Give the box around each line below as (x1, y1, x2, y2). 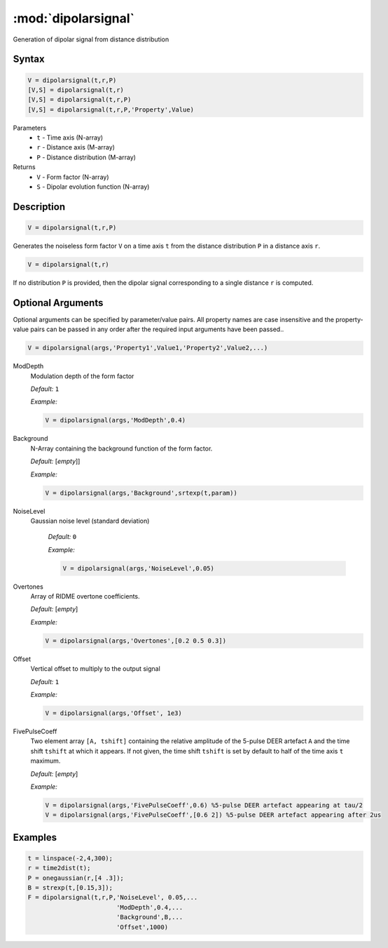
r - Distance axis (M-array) (36, 143, 116, 152)
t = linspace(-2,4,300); (27, 854, 113, 862)
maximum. (30, 756, 61, 765)
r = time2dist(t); (27, 864, 91, 872)
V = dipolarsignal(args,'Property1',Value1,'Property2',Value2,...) (27, 344, 268, 352)
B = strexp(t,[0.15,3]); (27, 884, 113, 892)
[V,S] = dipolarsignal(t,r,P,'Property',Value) (27, 105, 194, 114)
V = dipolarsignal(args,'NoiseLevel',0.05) (62, 564, 215, 572)
